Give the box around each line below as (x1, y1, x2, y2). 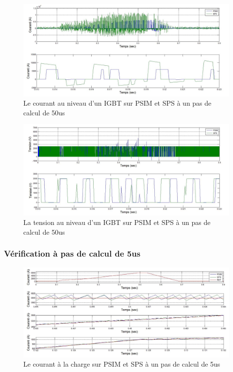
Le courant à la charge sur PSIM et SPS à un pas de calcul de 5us (23, 359, 220, 369)
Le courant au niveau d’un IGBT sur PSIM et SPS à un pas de (23, 98, 212, 108)
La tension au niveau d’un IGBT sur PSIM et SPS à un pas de (23, 217, 211, 227)
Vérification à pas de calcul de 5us (4, 247, 141, 260)
